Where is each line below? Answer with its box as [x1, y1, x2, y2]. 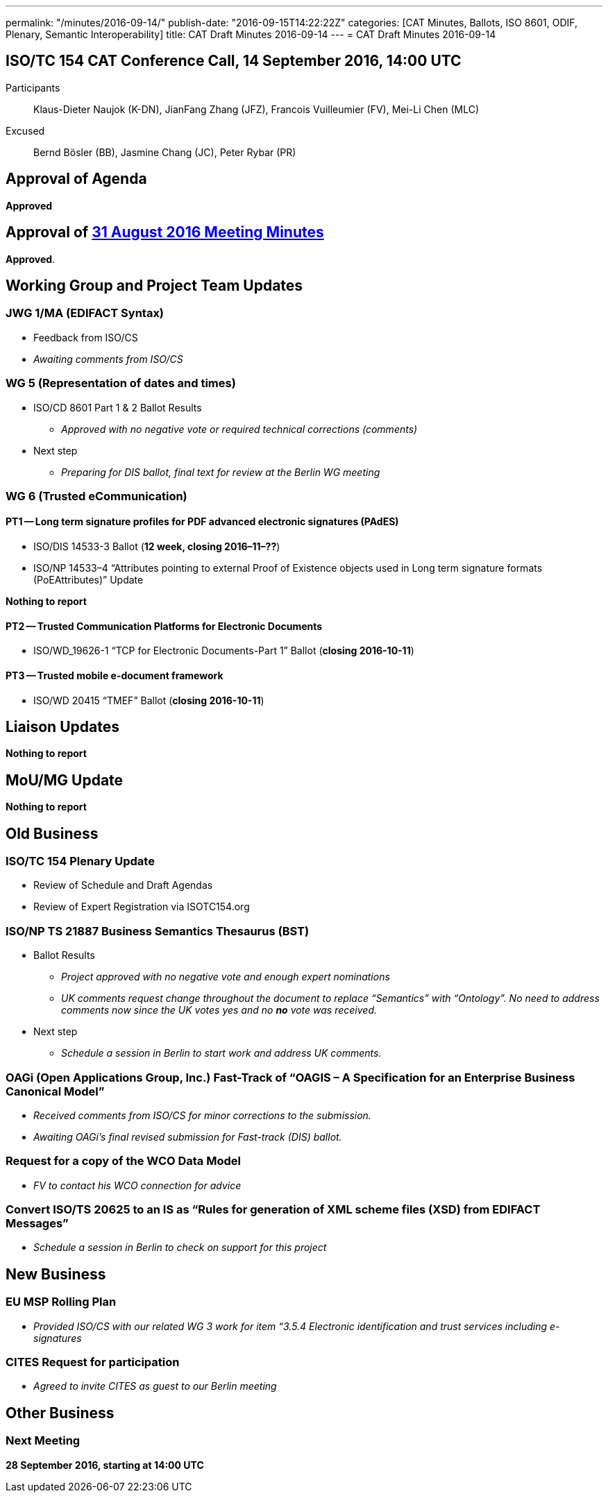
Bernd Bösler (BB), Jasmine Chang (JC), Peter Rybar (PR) [33, 146, 296, 158]
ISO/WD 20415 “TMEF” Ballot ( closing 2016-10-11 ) [33, 694, 264, 706]
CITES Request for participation [6, 1355, 180, 1370]
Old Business [6, 824, 99, 842]
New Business [6, 1265, 106, 1283]
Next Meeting [6, 1433, 81, 1448]
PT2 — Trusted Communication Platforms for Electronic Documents [6, 620, 323, 632]
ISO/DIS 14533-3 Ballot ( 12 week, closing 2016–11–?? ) [33, 541, 280, 553]
